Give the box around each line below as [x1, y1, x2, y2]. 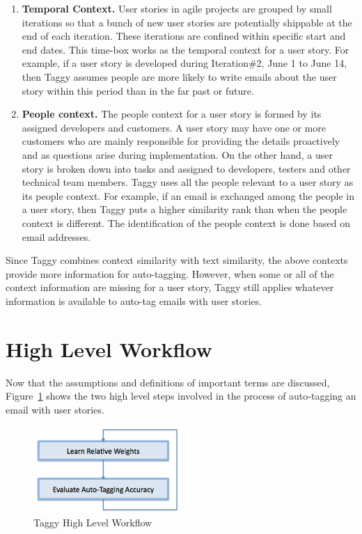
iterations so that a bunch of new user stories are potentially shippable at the [22, 15, 352, 29]
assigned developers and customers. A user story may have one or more [22, 120, 326, 134]
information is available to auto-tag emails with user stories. [6, 293, 262, 308]
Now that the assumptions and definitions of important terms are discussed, [6, 375, 330, 389]
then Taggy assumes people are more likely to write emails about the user [22, 69, 337, 84]
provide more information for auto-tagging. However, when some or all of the [6, 266, 334, 281]
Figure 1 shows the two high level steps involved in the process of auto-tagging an [6, 388, 356, 403]
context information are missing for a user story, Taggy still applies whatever [6, 280, 334, 295]
